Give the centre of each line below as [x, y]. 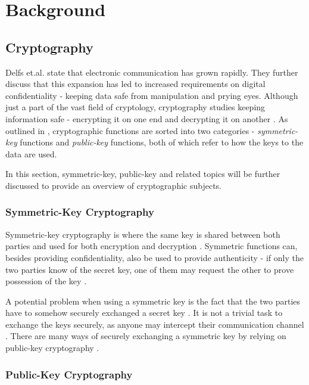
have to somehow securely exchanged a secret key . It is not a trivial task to [144, 313]
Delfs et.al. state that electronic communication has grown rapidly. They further [152, 72]
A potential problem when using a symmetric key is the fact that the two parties [153, 301]
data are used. [31, 153]
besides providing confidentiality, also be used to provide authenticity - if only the [154, 257]
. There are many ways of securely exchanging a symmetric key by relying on [146, 336]
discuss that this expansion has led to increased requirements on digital [135, 84]
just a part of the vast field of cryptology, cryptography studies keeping [135, 107]
